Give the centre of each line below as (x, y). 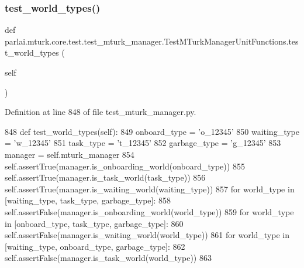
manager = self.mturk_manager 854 (70, 154)
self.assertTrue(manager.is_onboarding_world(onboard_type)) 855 (125, 166)
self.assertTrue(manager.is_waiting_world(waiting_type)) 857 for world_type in (150, 189)
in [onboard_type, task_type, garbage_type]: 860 (94, 223)
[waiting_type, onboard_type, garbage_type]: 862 (95, 246)
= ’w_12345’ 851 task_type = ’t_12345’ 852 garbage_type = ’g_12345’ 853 (143, 143)
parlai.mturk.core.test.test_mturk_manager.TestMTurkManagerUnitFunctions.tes (152, 41)
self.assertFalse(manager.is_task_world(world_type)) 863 (108, 258)
